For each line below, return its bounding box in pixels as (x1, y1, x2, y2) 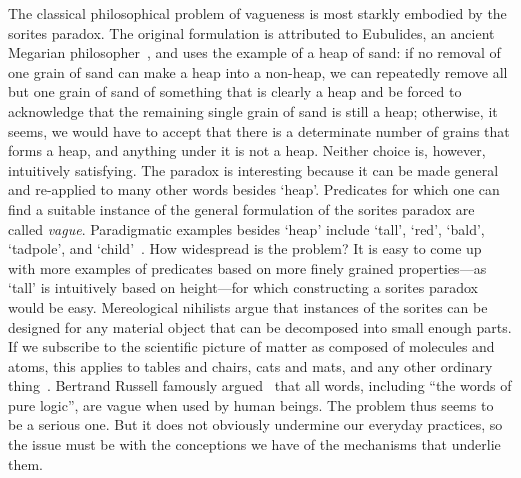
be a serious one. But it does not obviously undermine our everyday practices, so (8, 414, 503, 435)
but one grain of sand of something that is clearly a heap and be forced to (8, 81, 462, 102)
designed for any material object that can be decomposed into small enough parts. (8, 316, 512, 337)
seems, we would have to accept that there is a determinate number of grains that (8, 120, 510, 141)
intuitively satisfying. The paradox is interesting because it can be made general (8, 159, 499, 180)
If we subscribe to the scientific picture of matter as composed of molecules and (8, 336, 495, 357)
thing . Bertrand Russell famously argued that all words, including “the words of (8, 375, 512, 396)
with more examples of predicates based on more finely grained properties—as (8, 257, 487, 278)
